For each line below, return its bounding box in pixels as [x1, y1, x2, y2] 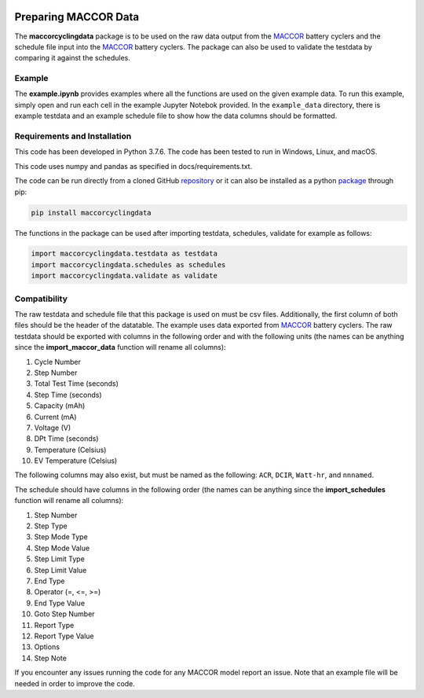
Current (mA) [34, 412, 78, 421]
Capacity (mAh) [34, 401, 86, 410]
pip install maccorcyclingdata [31, 208, 152, 217]
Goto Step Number [34, 609, 95, 619]
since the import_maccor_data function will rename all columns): [14, 343, 227, 352]
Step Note [34, 653, 67, 663]
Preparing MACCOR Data [14, 10, 140, 24]
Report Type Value [34, 631, 94, 641]
